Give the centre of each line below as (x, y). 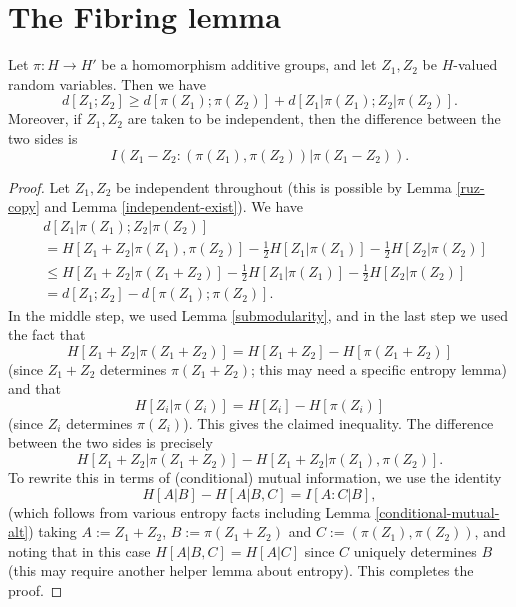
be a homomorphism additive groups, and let (239, 64)
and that (34, 388)
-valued (475, 64)
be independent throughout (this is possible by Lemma (284, 186)
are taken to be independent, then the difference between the (314, 118)
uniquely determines (415, 550)
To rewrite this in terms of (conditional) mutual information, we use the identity (255, 477)
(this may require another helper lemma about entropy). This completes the (241, 570)
